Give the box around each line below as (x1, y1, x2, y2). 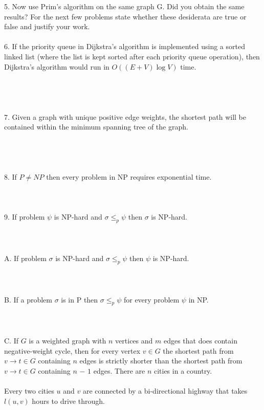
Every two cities (4, 385, 54, 396)
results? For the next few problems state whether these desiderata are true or (4, 11, 247, 21)
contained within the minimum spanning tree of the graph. (4, 121, 188, 132)
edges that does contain (163, 335, 237, 346)
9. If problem (4, 211, 45, 222)
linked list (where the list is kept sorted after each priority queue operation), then (4, 51, 260, 61)
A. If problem (4, 253, 47, 264)
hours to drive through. (32, 395, 105, 406)
